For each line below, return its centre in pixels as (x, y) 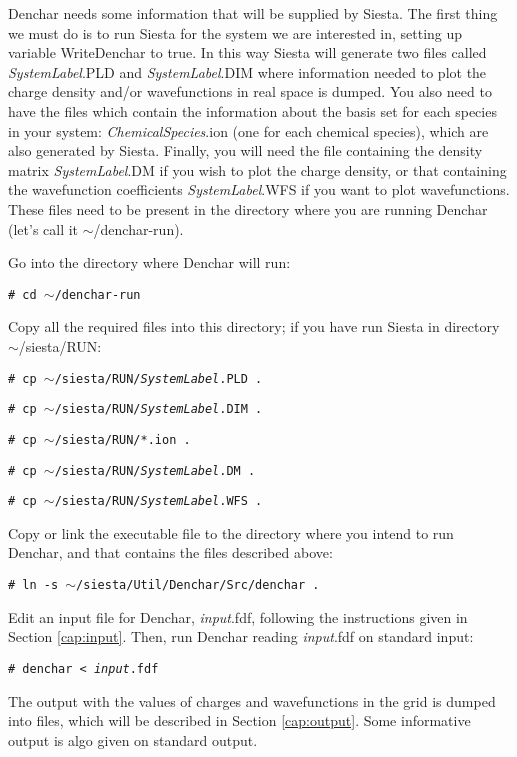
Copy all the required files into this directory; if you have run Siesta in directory (254, 326)
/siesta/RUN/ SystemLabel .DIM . (158, 409)
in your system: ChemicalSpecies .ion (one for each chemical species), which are (248, 130)
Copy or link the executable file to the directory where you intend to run (231, 532)
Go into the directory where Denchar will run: (149, 262)
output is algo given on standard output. (133, 739)
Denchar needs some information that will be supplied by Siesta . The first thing (253, 13)
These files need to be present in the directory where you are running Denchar (248, 208)
